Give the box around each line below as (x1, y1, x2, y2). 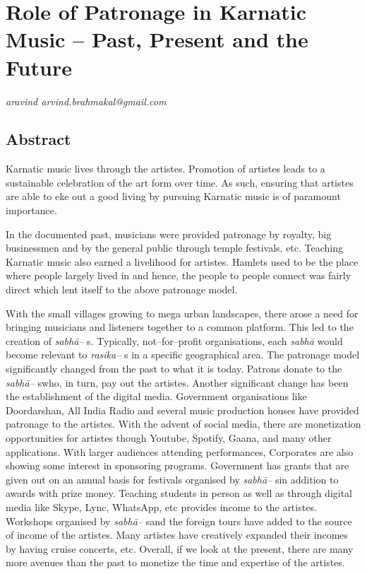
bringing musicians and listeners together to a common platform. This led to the (6, 320, 354, 334)
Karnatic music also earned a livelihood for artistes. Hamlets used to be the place (6, 254, 359, 269)
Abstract (6, 128, 71, 150)
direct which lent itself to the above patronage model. (6, 282, 238, 297)
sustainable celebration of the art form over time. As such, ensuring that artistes (6, 175, 354, 189)
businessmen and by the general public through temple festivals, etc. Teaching (6, 240, 344, 255)
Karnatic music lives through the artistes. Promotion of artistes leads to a (6, 161, 325, 176)
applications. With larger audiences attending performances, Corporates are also (6, 444, 354, 459)
